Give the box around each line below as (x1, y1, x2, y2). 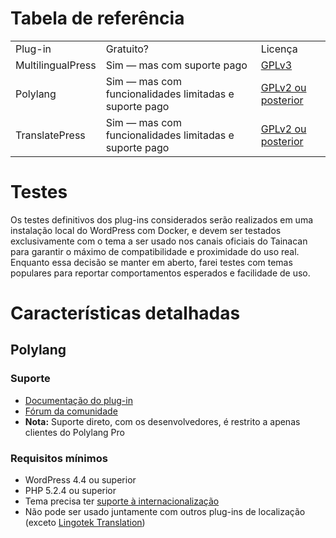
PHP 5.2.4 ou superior (24, 485, 117, 497)
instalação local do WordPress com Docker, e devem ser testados (10, 224, 282, 236)
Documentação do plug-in (24, 394, 133, 406)
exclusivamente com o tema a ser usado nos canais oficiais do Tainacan (10, 235, 308, 247)
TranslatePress (15, 128, 86, 142)
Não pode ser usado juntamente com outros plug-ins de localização (24, 506, 306, 518)
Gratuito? (105, 42, 150, 56)
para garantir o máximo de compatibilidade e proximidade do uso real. (10, 245, 300, 257)
